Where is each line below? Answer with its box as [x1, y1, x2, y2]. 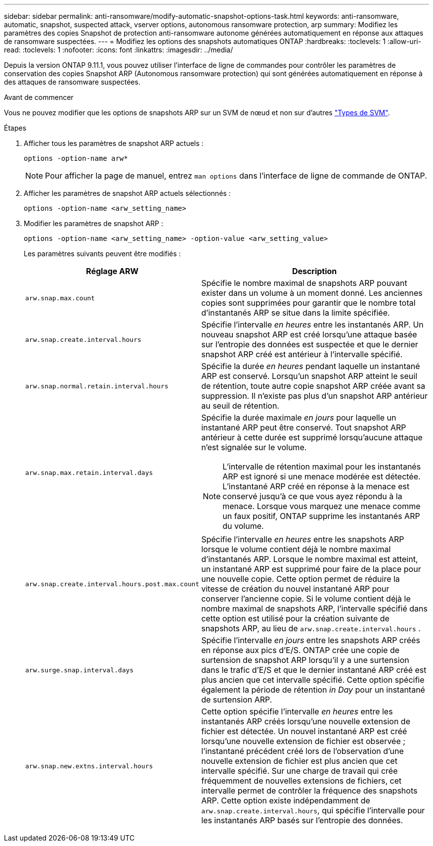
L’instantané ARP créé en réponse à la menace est [222, 481, 410, 491]
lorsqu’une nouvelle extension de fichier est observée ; [201, 736, 406, 746]
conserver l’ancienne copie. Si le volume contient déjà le [201, 594, 411, 604]
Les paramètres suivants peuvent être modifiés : [24, 249, 181, 258]
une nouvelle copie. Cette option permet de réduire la [201, 574, 400, 584]
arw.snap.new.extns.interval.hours [25, 762, 153, 770]
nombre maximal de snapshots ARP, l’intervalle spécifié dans [201, 604, 428, 613]
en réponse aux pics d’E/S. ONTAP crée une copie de [201, 645, 400, 655]
